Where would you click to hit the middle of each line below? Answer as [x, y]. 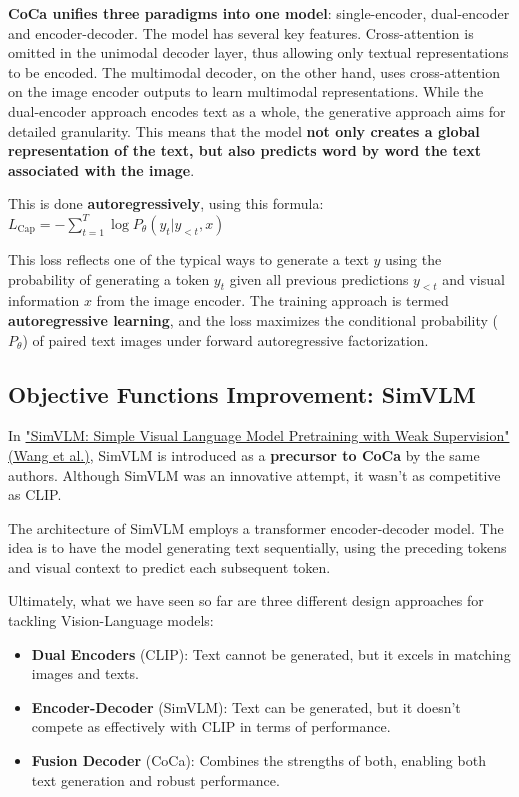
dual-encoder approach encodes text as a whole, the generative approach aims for [257, 110]
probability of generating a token [109, 278]
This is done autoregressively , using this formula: [166, 203]
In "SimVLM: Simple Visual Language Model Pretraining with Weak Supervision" [259, 435]
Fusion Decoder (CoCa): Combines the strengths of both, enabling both [258, 760]
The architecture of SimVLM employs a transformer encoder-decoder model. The [256, 527]
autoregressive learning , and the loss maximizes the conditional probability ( [253, 319]
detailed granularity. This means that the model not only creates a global [244, 130]
